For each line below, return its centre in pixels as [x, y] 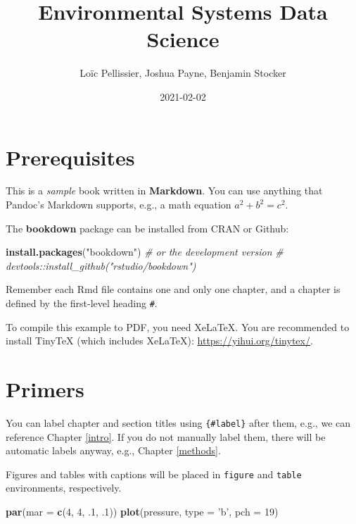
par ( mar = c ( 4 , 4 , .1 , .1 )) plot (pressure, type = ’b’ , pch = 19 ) [142, 512]
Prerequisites [70, 157]
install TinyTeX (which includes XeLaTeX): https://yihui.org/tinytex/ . [159, 341]
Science [183, 39]
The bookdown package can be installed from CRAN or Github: [147, 228]
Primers [45, 389]
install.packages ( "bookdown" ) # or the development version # [145, 252]
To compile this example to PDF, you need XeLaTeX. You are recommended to [178, 326]
